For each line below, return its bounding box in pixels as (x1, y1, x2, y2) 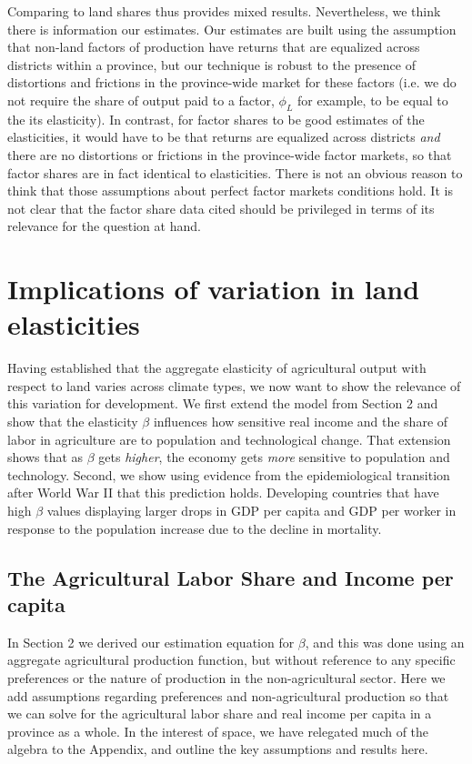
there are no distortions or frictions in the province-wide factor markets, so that (7, 145, 452, 164)
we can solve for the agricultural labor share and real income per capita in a (7, 704, 432, 723)
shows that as (7, 447, 84, 467)
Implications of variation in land (7, 270, 420, 307)
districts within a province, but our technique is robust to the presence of (7, 55, 416, 74)
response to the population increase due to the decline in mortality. (7, 518, 382, 538)
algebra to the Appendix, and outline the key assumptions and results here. (7, 739, 428, 759)
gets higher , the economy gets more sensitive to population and (98, 447, 450, 467)
